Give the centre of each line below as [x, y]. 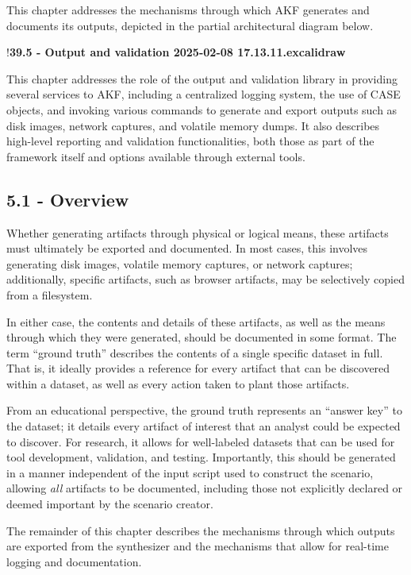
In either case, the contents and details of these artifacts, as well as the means [196, 321]
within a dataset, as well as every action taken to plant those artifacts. [178, 383]
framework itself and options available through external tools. [156, 156]
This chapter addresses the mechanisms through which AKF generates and [188, 10]
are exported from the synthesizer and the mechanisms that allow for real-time [198, 546]
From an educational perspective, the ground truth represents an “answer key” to [204, 410]
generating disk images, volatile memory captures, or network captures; [180, 263]
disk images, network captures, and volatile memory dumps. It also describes [193, 125]
